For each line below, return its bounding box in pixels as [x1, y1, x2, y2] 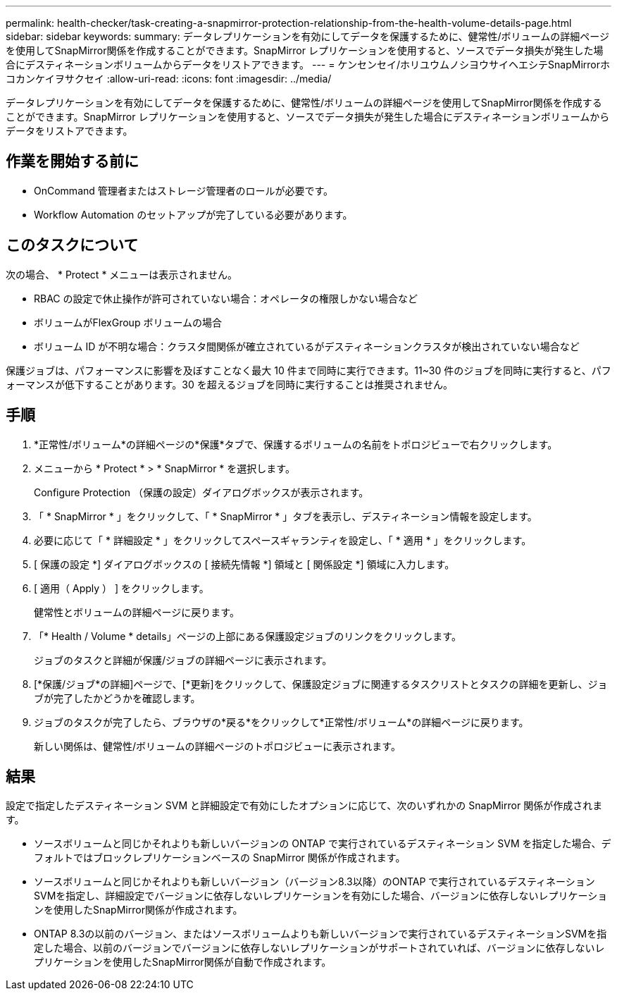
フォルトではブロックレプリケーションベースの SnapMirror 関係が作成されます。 [34, 851, 406, 864]
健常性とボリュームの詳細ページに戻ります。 [34, 605, 239, 618]
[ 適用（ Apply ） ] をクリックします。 [34, 582, 209, 594]
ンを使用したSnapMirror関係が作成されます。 [34, 904, 243, 916]
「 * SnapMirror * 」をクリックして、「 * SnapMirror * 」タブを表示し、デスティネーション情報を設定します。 [34, 510, 537, 522]
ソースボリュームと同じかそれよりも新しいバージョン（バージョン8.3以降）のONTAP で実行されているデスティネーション [34, 875, 595, 888]
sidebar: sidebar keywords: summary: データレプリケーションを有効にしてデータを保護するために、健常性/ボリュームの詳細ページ [6, 30, 609, 42]
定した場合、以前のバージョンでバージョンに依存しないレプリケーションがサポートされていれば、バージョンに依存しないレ [34, 942, 605, 954]
